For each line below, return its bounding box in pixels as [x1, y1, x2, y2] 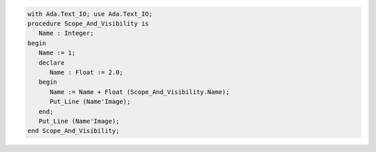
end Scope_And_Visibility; [27, 127, 120, 135]
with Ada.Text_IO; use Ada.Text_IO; [27, 10, 153, 17]
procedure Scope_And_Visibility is [27, 20, 149, 27]
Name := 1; [38, 49, 76, 57]
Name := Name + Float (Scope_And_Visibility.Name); [49, 88, 230, 96]
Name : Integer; [38, 29, 94, 38]
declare [38, 59, 65, 66]
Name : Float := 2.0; [49, 68, 123, 76]
